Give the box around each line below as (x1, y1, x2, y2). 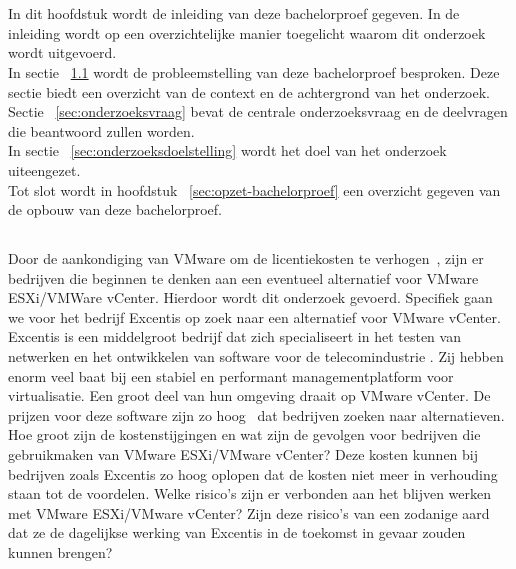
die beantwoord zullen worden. (8, 120, 195, 141)
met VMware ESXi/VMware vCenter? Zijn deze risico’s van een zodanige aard (8, 502, 490, 523)
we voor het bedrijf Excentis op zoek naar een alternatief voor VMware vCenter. (8, 306, 501, 327)
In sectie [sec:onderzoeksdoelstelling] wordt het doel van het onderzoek (8, 140, 447, 161)
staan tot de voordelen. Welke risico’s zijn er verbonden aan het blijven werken (8, 483, 492, 504)
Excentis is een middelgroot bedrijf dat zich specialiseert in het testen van (8, 326, 461, 347)
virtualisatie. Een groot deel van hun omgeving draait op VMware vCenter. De (8, 385, 491, 406)
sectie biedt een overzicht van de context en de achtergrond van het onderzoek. (8, 81, 491, 102)
